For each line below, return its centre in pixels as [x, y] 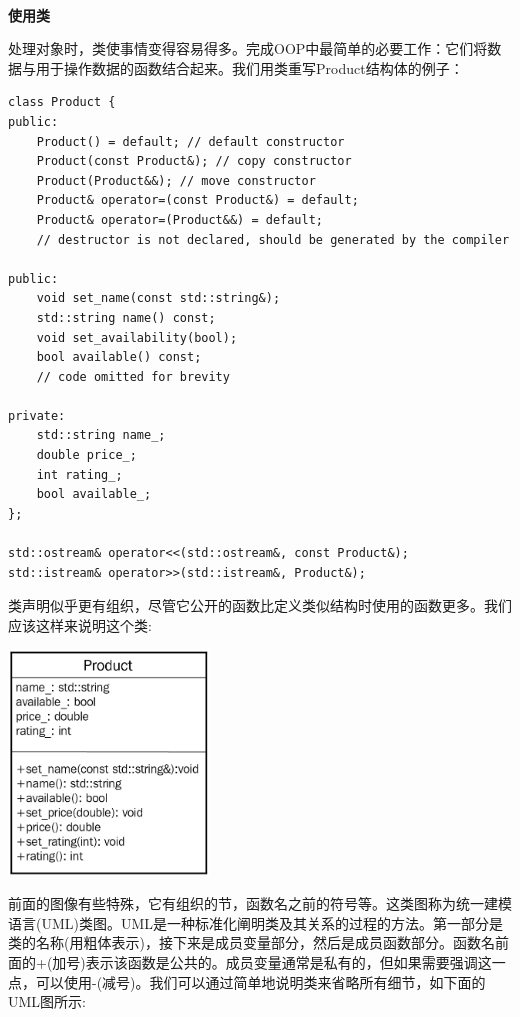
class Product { [62, 102]
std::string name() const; [126, 317]
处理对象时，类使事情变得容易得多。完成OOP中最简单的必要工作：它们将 [248, 48]
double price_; [86, 455]
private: [37, 415]
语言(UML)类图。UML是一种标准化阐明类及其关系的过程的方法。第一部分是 [256, 922]
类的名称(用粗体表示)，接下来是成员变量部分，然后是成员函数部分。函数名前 [258, 942]
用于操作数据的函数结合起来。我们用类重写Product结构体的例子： [249, 67]
